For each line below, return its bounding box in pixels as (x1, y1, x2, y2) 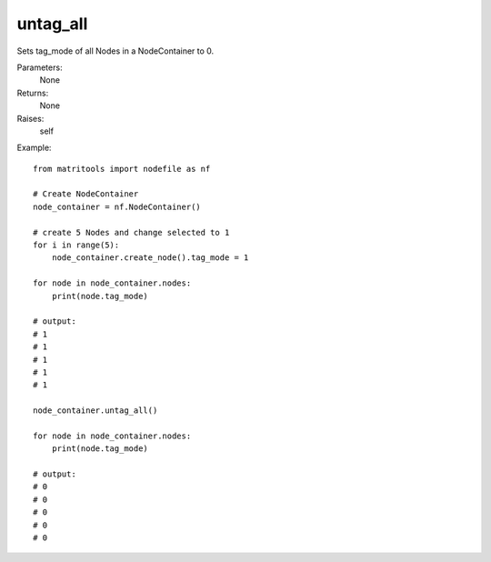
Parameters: (16, 62, 63, 73)
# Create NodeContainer (33, 189, 139, 199)
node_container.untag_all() (33, 406, 158, 416)
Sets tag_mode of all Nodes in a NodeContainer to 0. (16, 45, 215, 56)
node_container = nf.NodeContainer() (33, 201, 202, 212)
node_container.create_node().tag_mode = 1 (51, 253, 249, 263)
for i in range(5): (33, 240, 120, 250)
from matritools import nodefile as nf (33, 164, 211, 174)
